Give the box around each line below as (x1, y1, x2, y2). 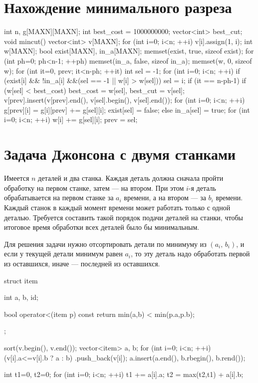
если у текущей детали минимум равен (4, 248, 123, 259)
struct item (4, 275, 38, 285)
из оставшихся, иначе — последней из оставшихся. (4, 258, 160, 268)
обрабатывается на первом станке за (4, 192, 114, 203)
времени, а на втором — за (124, 192, 206, 203)
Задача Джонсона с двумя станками (4, 144, 236, 164)
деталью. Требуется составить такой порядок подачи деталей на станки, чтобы (4, 212, 243, 222)
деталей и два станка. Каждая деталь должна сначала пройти (38, 173, 224, 183)
